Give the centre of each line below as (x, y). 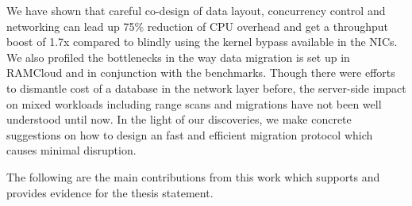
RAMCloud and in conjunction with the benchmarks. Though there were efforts (201, 72)
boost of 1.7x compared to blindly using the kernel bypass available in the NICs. (202, 42)
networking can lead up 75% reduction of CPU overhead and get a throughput (198, 26)
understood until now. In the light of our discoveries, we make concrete (179, 119)
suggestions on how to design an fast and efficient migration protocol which (190, 134)
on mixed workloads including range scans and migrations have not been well (194, 103)
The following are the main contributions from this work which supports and (193, 176)
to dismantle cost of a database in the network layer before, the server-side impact (206, 88)
